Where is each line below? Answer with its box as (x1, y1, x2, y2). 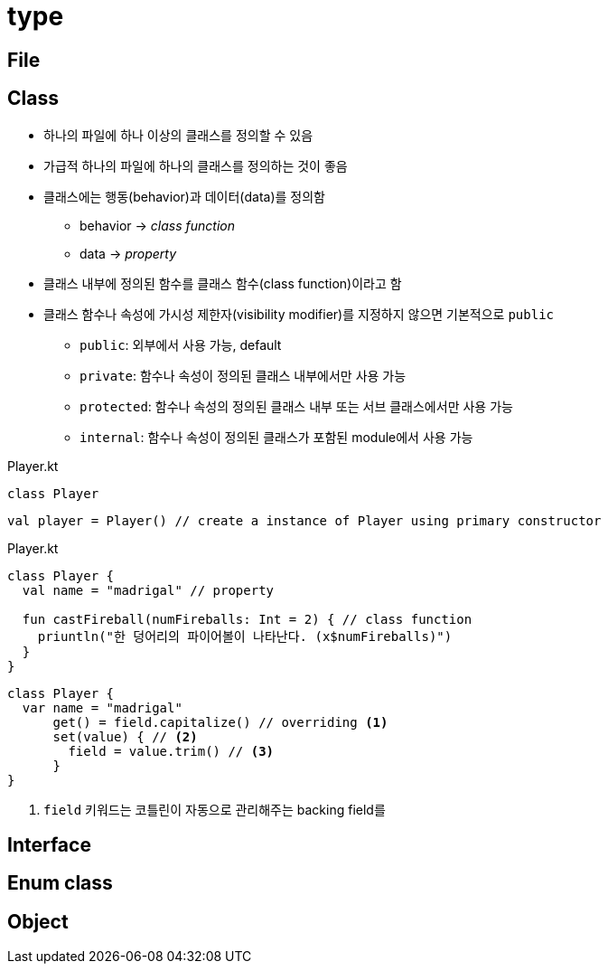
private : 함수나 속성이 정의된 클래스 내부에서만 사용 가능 (80, 367, 407, 383)
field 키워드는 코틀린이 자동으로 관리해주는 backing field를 (43, 801, 386, 817)
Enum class (7, 872, 113, 895)
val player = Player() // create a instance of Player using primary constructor (7, 513, 602, 528)
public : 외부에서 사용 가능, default (80, 336, 282, 353)
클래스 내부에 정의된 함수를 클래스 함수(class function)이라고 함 (43, 275, 402, 291)
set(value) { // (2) (52, 729, 198, 744)
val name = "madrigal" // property (22, 582, 275, 598)
